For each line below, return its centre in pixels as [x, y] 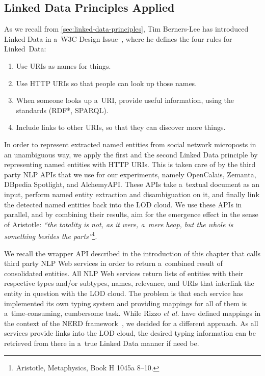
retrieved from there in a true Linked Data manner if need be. [102, 343]
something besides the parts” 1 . [51, 235]
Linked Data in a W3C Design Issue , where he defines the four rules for [118, 38]
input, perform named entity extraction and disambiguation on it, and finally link [132, 194]
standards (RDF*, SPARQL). [62, 110]
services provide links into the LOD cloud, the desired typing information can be [130, 333]
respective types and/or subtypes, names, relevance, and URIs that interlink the [129, 283]
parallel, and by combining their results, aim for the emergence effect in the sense [131, 214]
